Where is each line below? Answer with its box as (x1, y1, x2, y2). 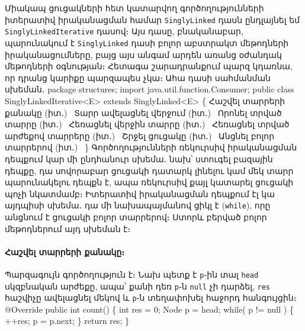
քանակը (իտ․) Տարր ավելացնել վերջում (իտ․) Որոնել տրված (5, 106, 282, 118)
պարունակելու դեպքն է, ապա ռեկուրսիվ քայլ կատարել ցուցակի (5, 176, 294, 188)
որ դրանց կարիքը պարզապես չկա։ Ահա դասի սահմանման (5, 71, 271, 83)
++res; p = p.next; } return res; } (5, 314, 129, 327)
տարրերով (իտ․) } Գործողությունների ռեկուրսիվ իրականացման (5, 141, 297, 153)
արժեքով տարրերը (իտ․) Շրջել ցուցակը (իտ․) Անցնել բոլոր (5, 129, 275, 142)
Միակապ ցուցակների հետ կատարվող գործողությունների (5, 2, 264, 14)
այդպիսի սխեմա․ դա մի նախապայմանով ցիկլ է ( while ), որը (5, 199, 271, 211)
